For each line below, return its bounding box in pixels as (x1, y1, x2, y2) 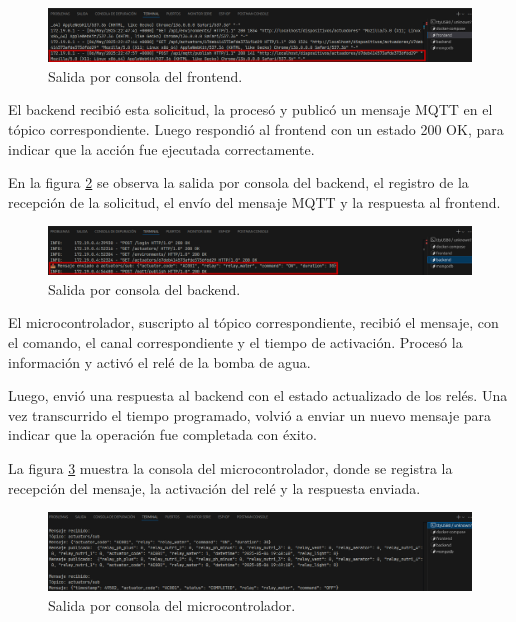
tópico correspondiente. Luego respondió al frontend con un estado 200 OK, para (8, 119, 504, 140)
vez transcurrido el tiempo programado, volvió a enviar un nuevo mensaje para (8, 404, 492, 425)
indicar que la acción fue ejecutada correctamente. (8, 138, 315, 159)
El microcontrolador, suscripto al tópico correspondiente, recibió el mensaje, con (8, 312, 499, 333)
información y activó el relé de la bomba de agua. (8, 351, 311, 372)
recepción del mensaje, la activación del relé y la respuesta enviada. (8, 477, 421, 498)
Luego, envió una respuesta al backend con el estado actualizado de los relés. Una (8, 385, 508, 406)
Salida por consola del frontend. (48, 65, 243, 86)
